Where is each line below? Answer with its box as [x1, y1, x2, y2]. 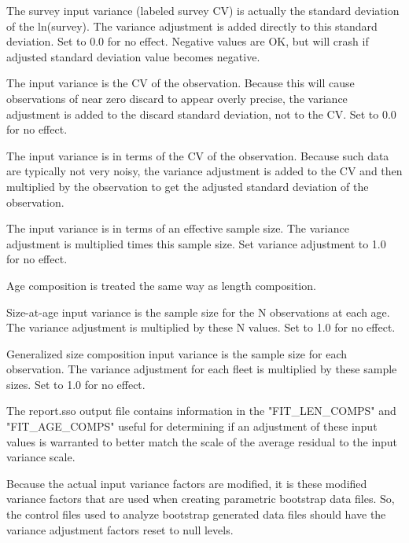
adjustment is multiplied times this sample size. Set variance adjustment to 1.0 [6, 235, 386, 251]
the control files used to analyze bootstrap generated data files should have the [6, 506, 386, 523]
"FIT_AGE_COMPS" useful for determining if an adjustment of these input [6, 418, 378, 435]
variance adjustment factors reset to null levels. [6, 521, 234, 537]
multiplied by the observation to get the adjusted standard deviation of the [6, 178, 369, 194]
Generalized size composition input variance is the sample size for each [6, 345, 347, 361]
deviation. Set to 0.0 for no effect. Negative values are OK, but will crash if [6, 33, 369, 50]
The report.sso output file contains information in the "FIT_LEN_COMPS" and [6, 402, 396, 419]
